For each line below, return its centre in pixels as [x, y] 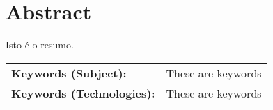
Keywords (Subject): [69, 73]
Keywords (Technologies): [83, 93]
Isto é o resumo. [40, 45]
